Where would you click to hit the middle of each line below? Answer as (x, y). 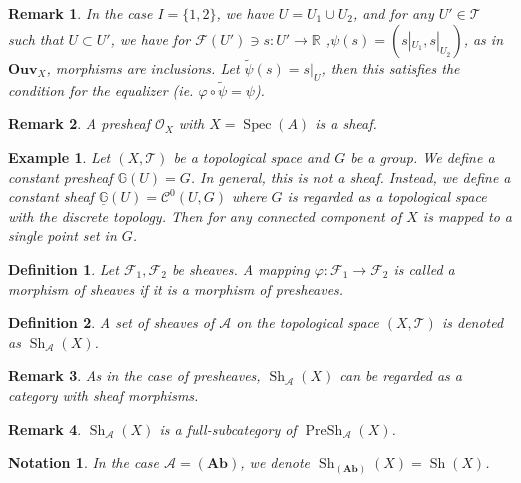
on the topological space (307, 322)
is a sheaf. (346, 123)
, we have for (150, 38)
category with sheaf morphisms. (103, 394)
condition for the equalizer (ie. (101, 89)
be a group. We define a (422, 157)
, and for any (393, 13)
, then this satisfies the (390, 67)
